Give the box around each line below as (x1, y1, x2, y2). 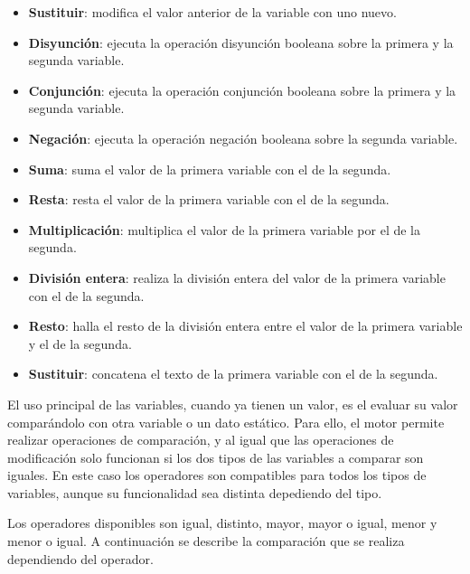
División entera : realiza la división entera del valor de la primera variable (28, 268, 446, 287)
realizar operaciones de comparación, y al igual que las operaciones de (7, 430, 394, 449)
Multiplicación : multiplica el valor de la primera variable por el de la (28, 220, 421, 239)
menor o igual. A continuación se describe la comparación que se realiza (7, 532, 405, 550)
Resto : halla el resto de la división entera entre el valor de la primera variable (28, 316, 463, 335)
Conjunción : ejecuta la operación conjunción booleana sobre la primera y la (28, 80, 456, 99)
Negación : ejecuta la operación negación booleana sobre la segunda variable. (28, 128, 458, 147)
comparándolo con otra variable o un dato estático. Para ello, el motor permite (7, 412, 445, 431)
